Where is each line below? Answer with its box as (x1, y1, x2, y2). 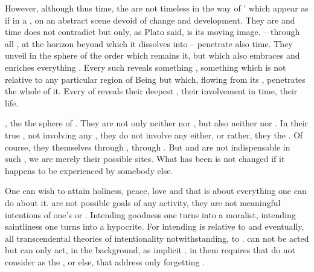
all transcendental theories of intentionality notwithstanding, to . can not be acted (5, 232, 309, 244)
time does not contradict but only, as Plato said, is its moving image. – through (5, 25, 300, 38)
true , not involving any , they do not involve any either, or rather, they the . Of (5, 128, 303, 141)
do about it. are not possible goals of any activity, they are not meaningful (5, 196, 281, 209)
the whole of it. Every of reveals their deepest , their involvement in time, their (5, 85, 298, 97)
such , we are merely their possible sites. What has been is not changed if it (5, 152, 285, 165)
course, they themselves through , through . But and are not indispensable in (5, 140, 290, 153)
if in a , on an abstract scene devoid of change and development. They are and (5, 13, 295, 26)
